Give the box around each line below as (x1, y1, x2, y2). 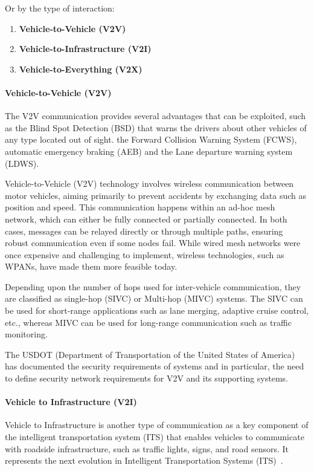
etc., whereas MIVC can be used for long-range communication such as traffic (5, 316, 292, 328)
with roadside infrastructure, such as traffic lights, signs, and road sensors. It (5, 442, 289, 455)
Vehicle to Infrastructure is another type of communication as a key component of (5, 418, 309, 431)
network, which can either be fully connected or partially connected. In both (5, 212, 287, 225)
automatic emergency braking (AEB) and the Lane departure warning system (5, 145, 293, 157)
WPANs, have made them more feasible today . (5, 260, 178, 273)
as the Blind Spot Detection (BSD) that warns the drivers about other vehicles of (5, 121, 307, 134)
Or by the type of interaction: (5, 2, 115, 14)
